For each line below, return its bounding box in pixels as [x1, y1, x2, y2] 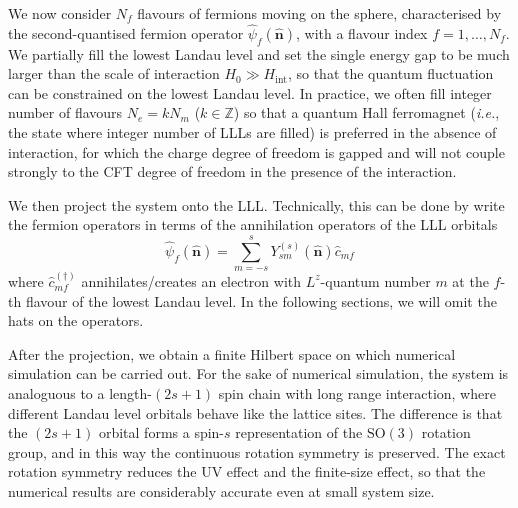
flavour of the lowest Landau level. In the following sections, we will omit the [25, 290, 497, 311]
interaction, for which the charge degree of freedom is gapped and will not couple [8, 141, 505, 162]
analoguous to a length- [8, 382, 152, 403]
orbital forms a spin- [98, 422, 225, 443]
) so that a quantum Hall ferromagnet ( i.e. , [233, 102, 500, 123]
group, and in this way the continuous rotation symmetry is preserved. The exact [8, 441, 506, 462]
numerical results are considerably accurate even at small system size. [8, 480, 435, 501]
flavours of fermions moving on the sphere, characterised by [137, 3, 502, 23]
